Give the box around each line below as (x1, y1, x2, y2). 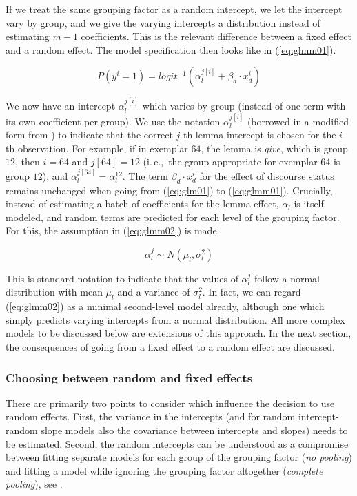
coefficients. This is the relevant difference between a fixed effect (81, 29, 351, 43)
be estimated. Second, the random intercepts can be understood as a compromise (6, 436, 349, 451)
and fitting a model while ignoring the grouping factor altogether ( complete (6, 463, 323, 477)
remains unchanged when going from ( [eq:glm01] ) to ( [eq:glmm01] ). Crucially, (6, 183, 333, 197)
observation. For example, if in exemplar (17, 141, 188, 155)
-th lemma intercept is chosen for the (180, 127, 336, 142)
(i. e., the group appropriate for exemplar (143, 154, 318, 169)
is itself (294, 196, 324, 211)
